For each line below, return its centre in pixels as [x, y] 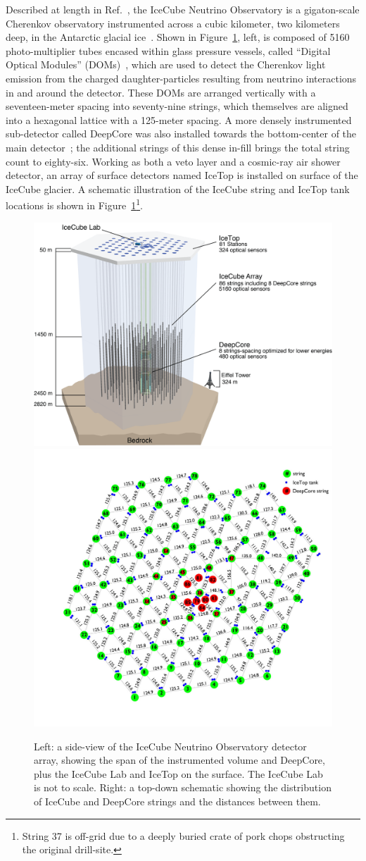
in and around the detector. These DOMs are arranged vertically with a [161, 92]
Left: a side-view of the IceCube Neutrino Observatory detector [170, 746]
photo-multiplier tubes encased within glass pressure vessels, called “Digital [168, 50]
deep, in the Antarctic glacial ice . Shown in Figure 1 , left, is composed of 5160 [178, 37]
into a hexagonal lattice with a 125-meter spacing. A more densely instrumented [179, 119]
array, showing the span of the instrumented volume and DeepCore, [179, 760]
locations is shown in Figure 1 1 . [74, 204]
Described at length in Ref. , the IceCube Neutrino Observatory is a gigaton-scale [183, 9]
